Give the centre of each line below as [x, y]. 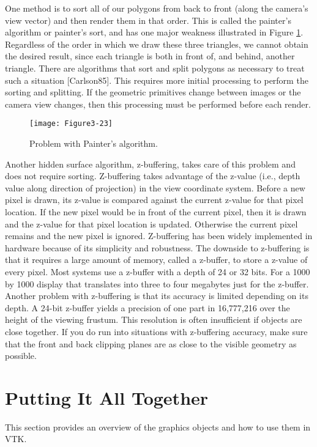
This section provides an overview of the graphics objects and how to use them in [158, 427]
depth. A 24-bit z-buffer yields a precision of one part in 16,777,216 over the [147, 307]
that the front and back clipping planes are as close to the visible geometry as [151, 343]
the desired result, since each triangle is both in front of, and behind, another [150, 56]
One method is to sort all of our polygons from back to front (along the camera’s [157, 8]
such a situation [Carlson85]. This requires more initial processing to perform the [157, 80]
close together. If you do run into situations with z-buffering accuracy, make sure [156, 331]
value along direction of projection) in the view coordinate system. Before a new [155, 187]
